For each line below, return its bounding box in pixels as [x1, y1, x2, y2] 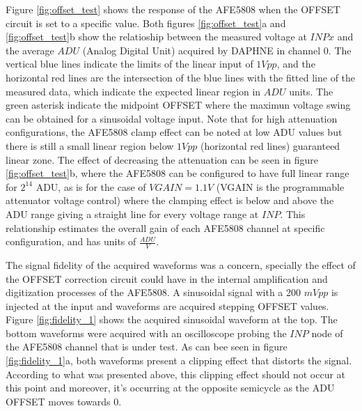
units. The [289, 84, 333, 98]
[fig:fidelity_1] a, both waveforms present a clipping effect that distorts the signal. [6, 353, 352, 368]
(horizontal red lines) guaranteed [200, 138, 340, 153]
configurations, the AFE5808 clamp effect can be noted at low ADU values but [6, 125, 343, 139]
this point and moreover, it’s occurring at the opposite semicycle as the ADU [6, 380, 335, 395]
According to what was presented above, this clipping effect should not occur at [6, 366, 346, 381]
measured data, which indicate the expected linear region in [6, 84, 261, 98]
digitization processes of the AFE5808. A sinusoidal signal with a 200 [6, 285, 301, 300]
